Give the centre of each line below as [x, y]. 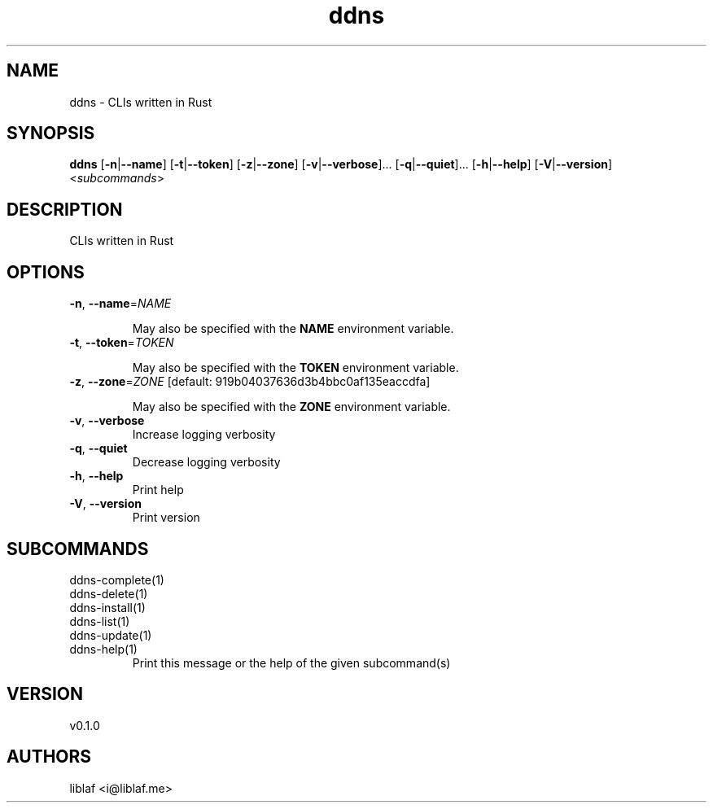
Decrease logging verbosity [206, 462]
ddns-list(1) [100, 621]
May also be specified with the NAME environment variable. [293, 329]
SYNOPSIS [51, 133]
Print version [166, 518]
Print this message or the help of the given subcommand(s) [291, 663]
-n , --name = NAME [120, 304]
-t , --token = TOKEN [122, 343]
